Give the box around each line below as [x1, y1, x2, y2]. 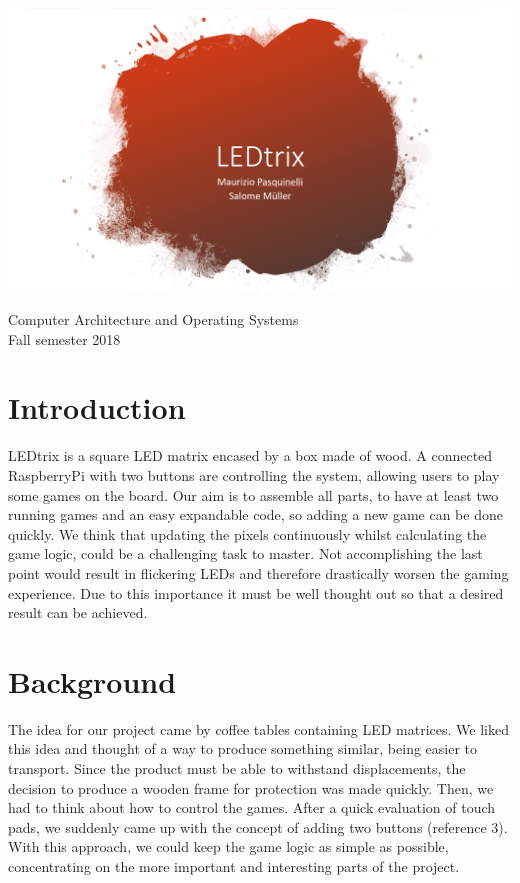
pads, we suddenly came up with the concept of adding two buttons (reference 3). [8, 816, 508, 837]
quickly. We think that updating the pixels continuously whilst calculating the [8, 523, 487, 544]
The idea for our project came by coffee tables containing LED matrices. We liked [8, 718, 509, 739]
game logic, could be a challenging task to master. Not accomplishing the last [8, 543, 483, 564]
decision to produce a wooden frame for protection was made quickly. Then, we [8, 777, 494, 798]
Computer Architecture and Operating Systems [8, 309, 299, 330]
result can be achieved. [8, 602, 148, 623]
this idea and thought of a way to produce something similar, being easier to [8, 738, 478, 759]
